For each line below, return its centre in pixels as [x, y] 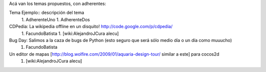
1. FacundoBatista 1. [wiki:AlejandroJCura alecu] [70, 33]
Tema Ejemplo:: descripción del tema [47, 13]
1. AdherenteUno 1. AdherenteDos [56, 19]
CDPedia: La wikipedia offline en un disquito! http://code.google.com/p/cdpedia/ [91, 27]
